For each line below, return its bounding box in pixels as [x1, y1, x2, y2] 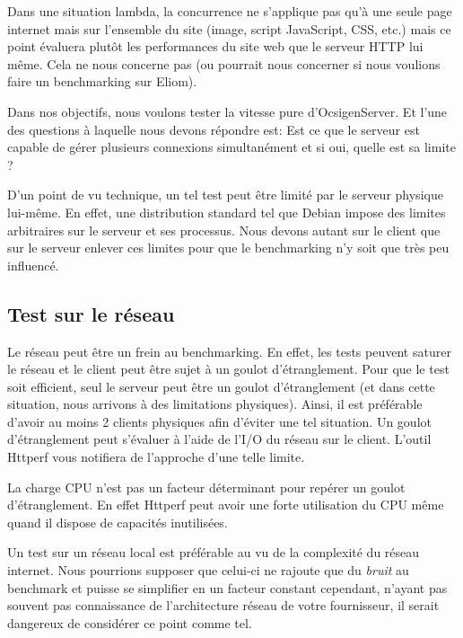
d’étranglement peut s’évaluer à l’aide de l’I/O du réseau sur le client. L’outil [7, 430, 432, 448]
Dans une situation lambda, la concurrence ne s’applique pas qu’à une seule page [7, 2, 452, 20]
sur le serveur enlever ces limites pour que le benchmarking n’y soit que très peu [7, 238, 450, 257]
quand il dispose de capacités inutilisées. [7, 512, 228, 531]
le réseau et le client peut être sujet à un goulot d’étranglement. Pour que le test [7, 359, 450, 378]
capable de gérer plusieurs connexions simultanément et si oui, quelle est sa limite [7, 137, 456, 156]
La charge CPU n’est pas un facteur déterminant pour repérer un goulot [7, 477, 406, 496]
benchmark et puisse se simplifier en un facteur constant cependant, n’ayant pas [7, 578, 448, 597]
